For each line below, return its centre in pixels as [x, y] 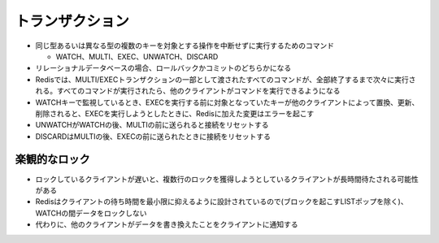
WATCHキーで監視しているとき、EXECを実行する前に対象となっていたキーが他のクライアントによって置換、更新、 [227, 102]
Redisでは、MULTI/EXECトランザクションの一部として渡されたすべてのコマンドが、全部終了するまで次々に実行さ [226, 79]
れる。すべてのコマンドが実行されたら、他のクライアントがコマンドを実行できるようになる [188, 91]
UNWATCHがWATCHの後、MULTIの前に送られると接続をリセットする [152, 125]
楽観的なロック [52, 160]
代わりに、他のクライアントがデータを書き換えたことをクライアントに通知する [167, 224]
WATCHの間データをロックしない [91, 213]
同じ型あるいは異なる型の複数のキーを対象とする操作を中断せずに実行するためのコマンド [185, 46]
